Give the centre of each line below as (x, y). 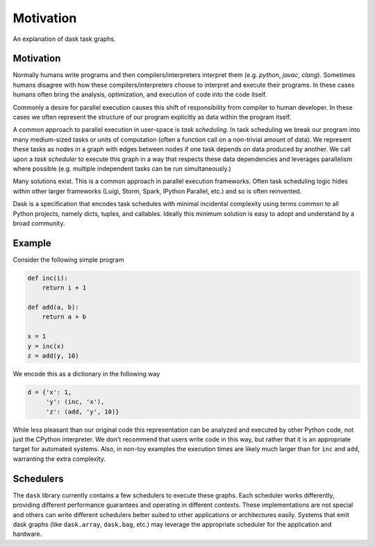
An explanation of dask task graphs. (64, 39)
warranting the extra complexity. (59, 459)
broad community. (39, 223)
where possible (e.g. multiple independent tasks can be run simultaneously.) (122, 168)
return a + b (64, 317)
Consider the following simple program (68, 260)
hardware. (27, 534)
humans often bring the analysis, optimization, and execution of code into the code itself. (140, 94)
